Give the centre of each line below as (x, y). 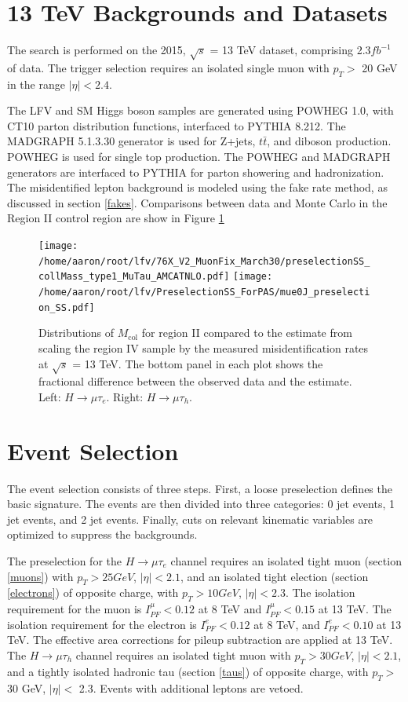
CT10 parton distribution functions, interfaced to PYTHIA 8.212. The (177, 125)
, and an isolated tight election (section (274, 576)
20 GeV (380, 67)
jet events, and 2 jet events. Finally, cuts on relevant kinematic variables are (190, 519)
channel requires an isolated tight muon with (183, 654)
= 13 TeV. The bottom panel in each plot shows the (198, 363)
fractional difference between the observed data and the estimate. (195, 381)
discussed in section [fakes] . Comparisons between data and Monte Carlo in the (197, 202)
